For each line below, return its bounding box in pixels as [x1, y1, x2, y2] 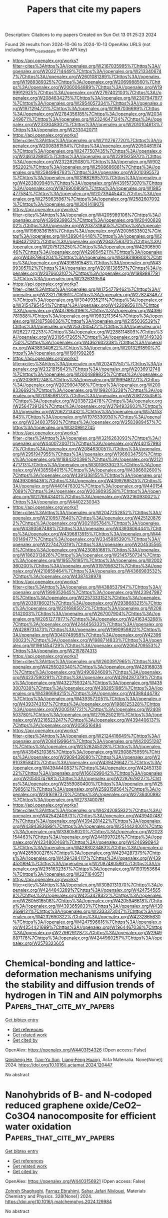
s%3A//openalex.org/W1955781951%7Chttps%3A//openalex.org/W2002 [12, 557, 162, 563]
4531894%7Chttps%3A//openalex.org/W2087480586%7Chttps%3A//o [12, 860, 161, 866]
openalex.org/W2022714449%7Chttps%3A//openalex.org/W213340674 [12, 68, 161, 74]
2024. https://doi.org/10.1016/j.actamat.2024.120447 [5, 1062, 112, 1068]
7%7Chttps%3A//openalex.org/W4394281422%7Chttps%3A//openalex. [12, 818, 162, 824]
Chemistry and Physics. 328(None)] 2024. [5, 1193, 92, 1199]
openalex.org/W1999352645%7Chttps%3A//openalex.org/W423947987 [12, 589, 162, 595]
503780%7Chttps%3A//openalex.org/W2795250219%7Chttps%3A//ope [12, 712, 162, 718]
